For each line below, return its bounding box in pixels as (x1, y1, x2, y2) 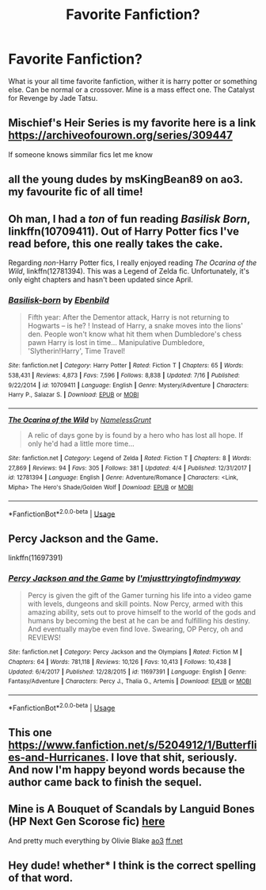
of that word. (8, 871, 74, 885)
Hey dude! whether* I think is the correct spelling (8, 859, 256, 873)
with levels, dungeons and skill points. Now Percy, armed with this (27, 599, 244, 608)
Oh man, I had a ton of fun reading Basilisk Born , (8, 212, 251, 225)
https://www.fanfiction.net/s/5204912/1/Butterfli (8, 738, 257, 751)
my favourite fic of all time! (8, 185, 144, 199)
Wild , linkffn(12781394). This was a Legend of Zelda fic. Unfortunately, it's (8, 266, 249, 275)
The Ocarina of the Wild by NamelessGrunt (8, 415, 152, 424)
